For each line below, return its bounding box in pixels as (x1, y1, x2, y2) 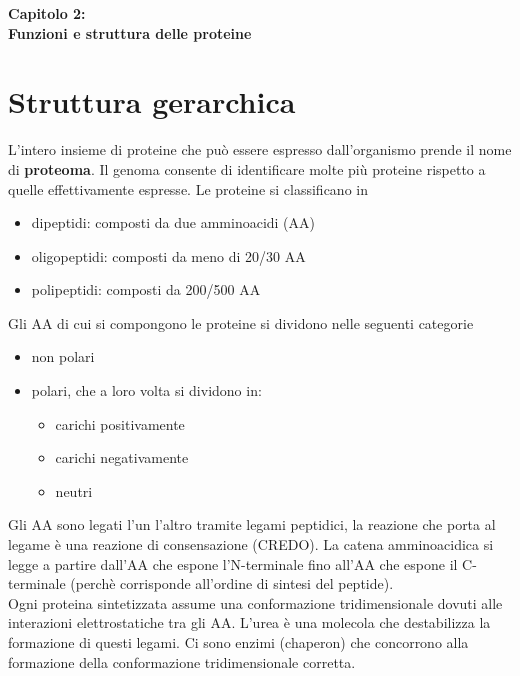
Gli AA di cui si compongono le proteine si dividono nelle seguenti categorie (8, 312, 474, 333)
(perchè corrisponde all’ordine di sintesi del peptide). (70, 573, 394, 594)
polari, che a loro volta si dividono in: (31, 380, 262, 401)
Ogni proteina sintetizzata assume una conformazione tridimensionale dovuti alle (8, 592, 503, 613)
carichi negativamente (55, 447, 189, 468)
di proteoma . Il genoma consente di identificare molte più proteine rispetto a (8, 158, 486, 179)
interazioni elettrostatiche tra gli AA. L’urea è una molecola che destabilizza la (8, 612, 491, 633)
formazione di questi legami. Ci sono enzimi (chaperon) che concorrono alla (8, 632, 469, 652)
